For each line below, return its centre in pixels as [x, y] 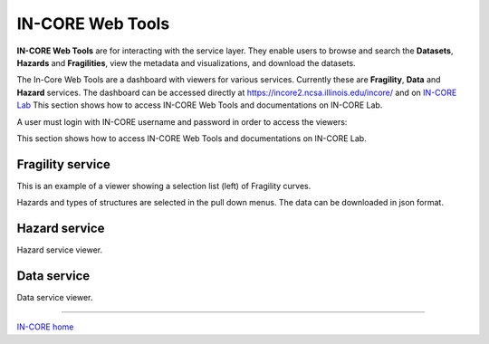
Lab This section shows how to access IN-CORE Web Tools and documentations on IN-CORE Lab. [200, 105]
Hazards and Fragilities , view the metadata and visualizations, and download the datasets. [187, 62]
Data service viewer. [55, 297]
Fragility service [63, 164]
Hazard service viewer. [60, 250]
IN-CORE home [45, 327]
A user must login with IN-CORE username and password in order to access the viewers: [182, 121]
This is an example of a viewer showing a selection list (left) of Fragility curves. [164, 186]
